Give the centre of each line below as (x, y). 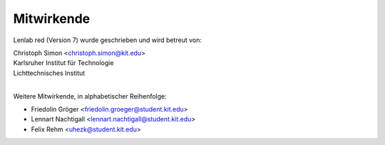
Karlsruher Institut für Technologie (63, 63)
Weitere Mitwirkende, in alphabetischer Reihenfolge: (90, 96)
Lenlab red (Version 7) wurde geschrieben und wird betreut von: (108, 40)
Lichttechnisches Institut (49, 73)
